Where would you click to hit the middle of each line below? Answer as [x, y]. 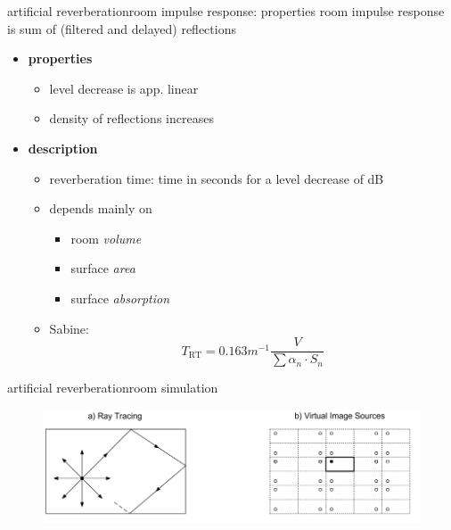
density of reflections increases [131, 118]
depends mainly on [101, 208]
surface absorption [120, 298]
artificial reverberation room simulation [113, 388]
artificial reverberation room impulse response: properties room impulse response [226, 11]
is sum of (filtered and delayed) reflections [122, 28]
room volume [106, 238]
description [63, 148]
